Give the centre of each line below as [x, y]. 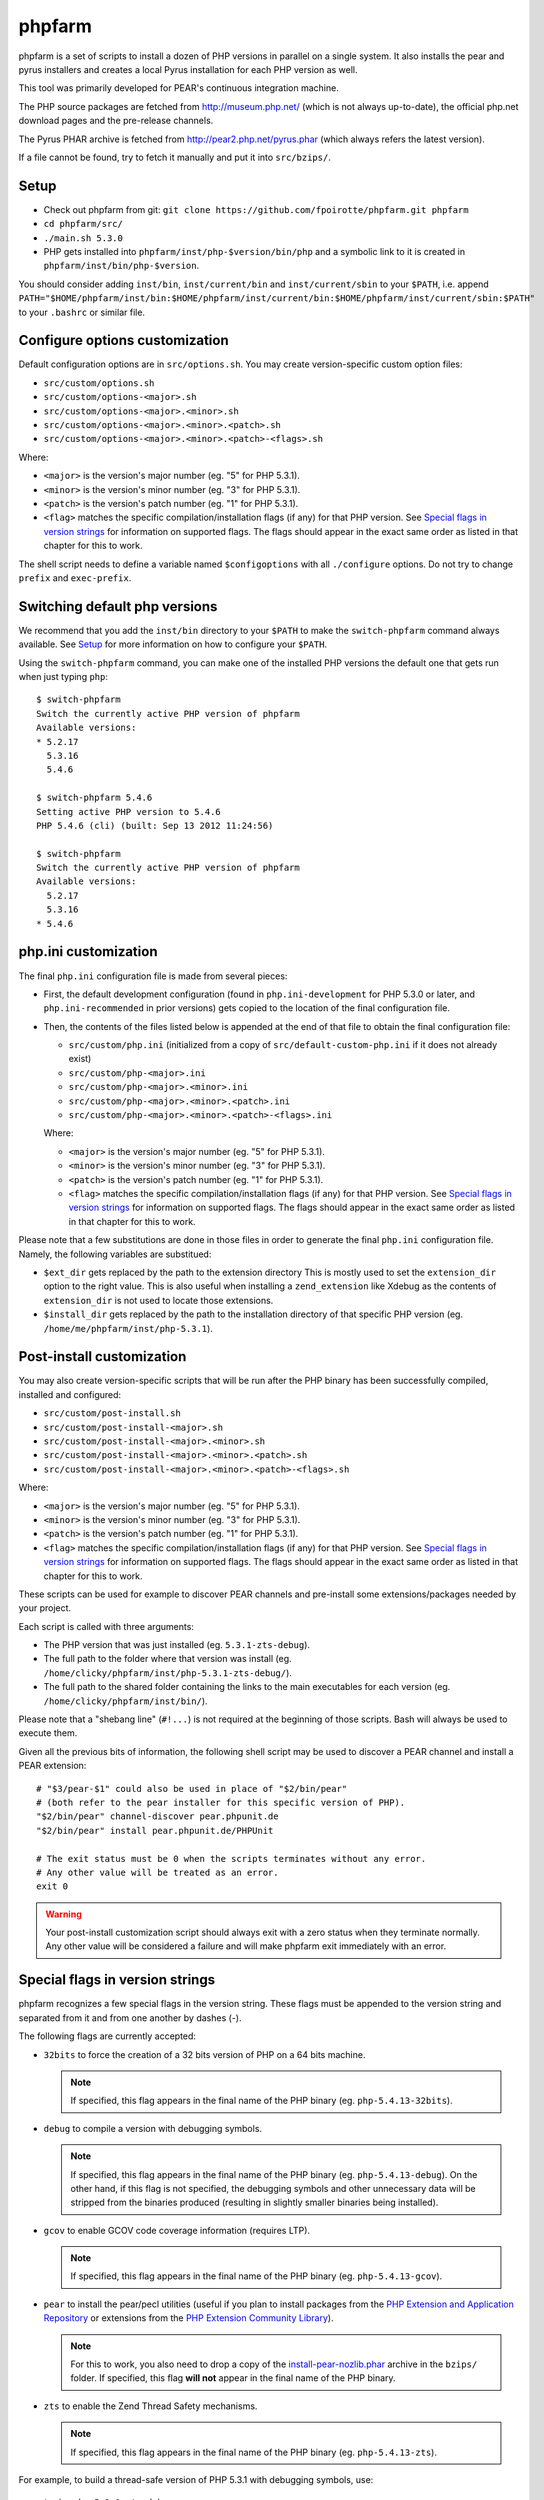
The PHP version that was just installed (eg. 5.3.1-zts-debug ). [176, 1645]
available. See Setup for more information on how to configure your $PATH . [173, 644]
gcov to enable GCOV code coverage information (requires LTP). [176, 2230]
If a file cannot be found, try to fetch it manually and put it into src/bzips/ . [175, 157]
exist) [80, 1059]
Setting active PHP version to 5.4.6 [129, 811]
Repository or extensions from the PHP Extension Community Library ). [188, 2318]
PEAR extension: [52, 1766]
